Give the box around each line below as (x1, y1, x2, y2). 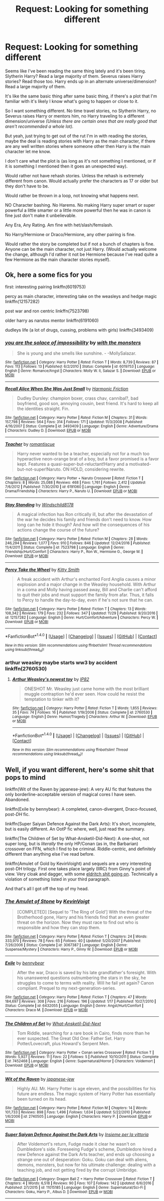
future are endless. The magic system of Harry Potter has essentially (17, 1091, 156, 1097)
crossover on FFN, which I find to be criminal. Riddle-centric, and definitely (5, 846, 156, 852)
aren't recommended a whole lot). (5, 123, 74, 129)
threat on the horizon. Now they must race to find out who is (17, 919, 139, 925)
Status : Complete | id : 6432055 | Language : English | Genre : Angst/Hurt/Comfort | (5, 1003, 144, 1009)
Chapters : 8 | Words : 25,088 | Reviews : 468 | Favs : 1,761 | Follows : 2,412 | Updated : (5, 480, 146, 485)
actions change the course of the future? (17, 527, 100, 533)
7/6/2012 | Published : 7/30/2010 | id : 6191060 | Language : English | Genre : (5, 484, 131, 489)
